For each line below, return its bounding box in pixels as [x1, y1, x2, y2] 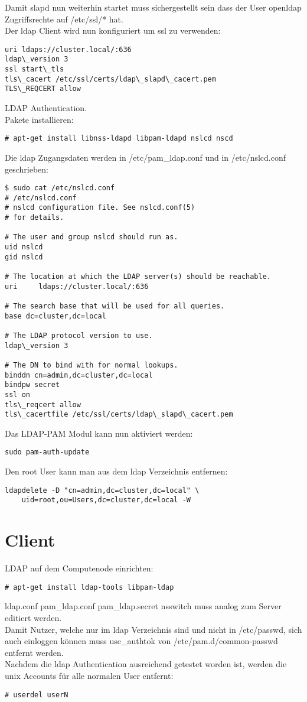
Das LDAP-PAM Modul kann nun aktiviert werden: [5, 427, 193, 439]
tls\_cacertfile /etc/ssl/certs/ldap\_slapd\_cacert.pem [5, 410, 233, 419]
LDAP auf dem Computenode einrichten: [5, 562, 153, 574]
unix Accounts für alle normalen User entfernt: [5, 669, 174, 681]
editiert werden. [5, 611, 62, 623]
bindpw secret [5, 381, 60, 389]
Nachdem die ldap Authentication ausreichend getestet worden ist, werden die [5, 658, 287, 670]
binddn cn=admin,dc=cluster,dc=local [5, 370, 153, 379]
